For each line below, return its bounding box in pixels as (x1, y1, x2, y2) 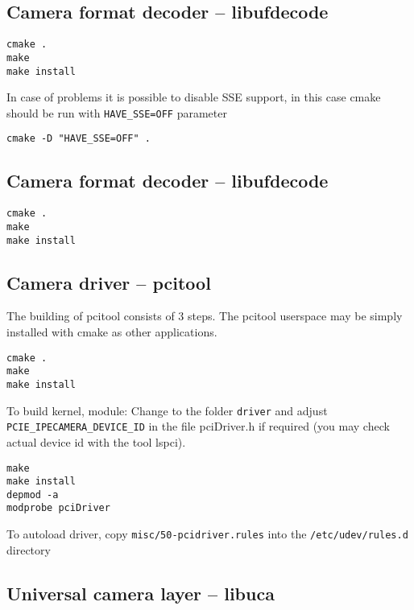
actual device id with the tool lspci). (6, 433, 186, 450)
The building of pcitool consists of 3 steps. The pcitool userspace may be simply (6, 307, 403, 324)
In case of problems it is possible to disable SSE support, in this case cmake (6, 89, 381, 105)
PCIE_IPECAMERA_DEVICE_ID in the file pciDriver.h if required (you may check (6, 418, 390, 435)
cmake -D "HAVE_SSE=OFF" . (6, 133, 151, 145)
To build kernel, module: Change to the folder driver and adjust (6, 402, 328, 418)
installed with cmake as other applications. (6, 324, 217, 340)
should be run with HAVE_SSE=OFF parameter (6, 104, 227, 121)
